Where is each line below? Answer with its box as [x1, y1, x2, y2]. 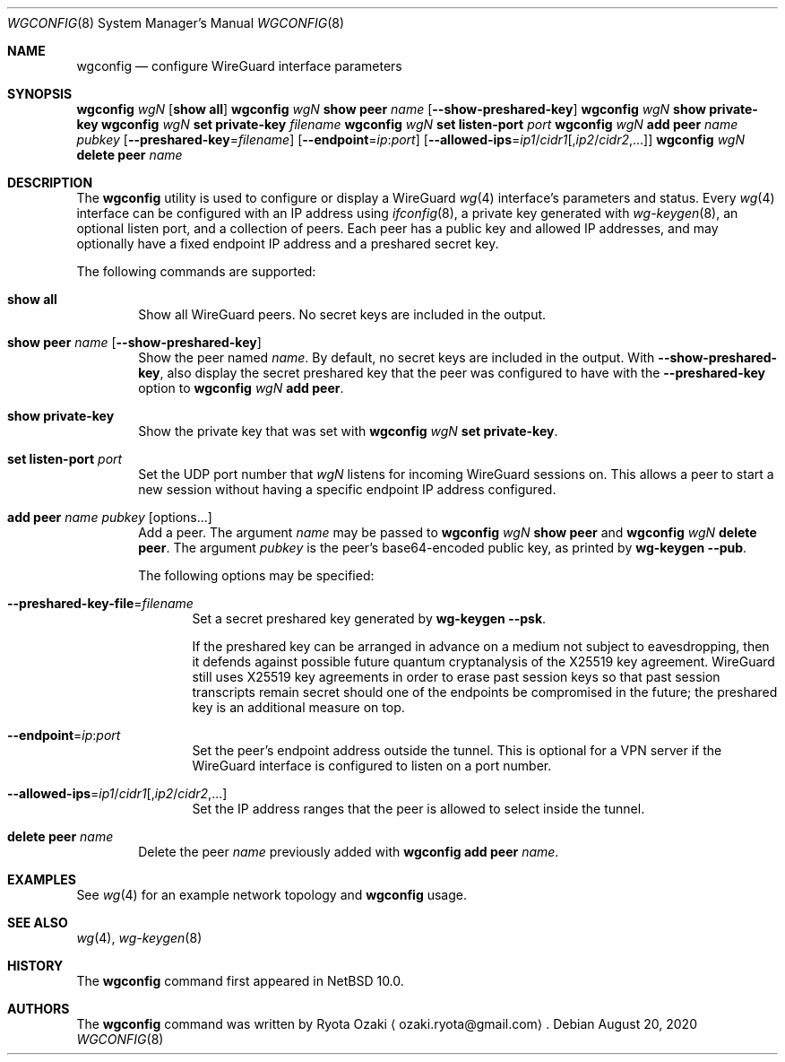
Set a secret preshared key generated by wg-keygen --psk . [192, 611, 547, 626]
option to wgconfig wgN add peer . [138, 380, 344, 396]
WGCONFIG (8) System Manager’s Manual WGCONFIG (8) [7, 15, 345, 30]
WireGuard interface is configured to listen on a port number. [192, 758, 552, 773]
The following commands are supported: [76, 264, 316, 279]
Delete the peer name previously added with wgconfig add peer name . [138, 844, 559, 859]
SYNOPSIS [7, 86, 73, 101]
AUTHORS [7, 1001, 70, 1016]
